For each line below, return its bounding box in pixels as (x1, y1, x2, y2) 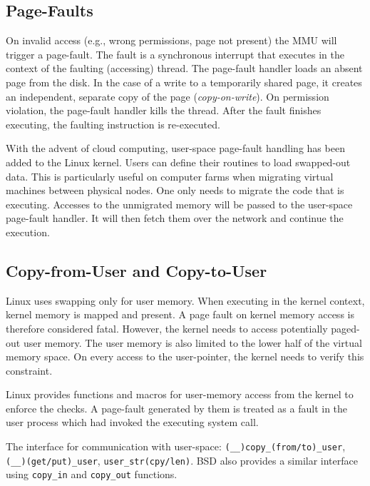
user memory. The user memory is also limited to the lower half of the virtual (23, 335, 362, 350)
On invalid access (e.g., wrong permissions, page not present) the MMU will (6, 33, 337, 48)
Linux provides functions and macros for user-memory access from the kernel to (6, 387, 354, 402)
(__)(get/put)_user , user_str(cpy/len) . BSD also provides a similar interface (6, 452, 358, 467)
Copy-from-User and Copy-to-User (6, 259, 267, 281)
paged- (331, 320, 360, 335)
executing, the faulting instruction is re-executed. (6, 116, 220, 131)
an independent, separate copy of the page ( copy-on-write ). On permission (6, 88, 329, 103)
